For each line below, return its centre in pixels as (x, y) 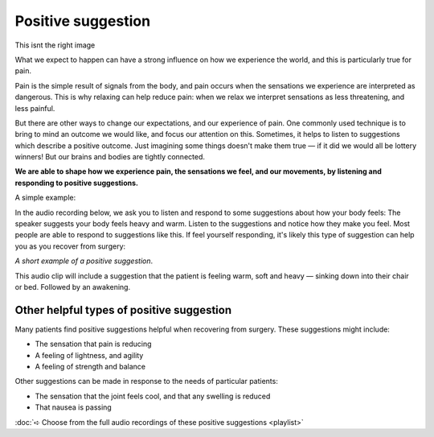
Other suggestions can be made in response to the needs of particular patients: (147, 381)
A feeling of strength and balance (90, 367)
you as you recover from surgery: (70, 246)
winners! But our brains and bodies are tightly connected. (110, 157)
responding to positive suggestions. (76, 183)
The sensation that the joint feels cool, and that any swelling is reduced (153, 396)
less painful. (35, 108)
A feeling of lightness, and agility (89, 355)
